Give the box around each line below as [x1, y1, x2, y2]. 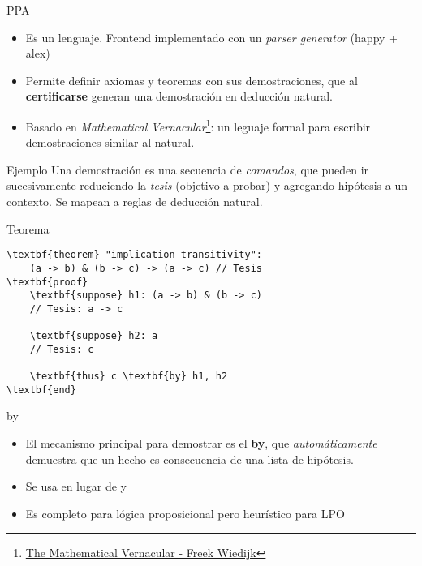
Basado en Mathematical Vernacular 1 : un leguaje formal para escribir [25, 115, 371, 135]
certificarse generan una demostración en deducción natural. [25, 88, 333, 105]
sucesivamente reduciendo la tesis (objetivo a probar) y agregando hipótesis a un [6, 177, 407, 194]
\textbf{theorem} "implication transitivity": [6, 249, 262, 261]
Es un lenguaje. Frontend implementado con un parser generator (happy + [25, 28, 398, 45]
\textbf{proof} [6, 276, 88, 288]
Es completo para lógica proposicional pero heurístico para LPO [25, 504, 345, 521]
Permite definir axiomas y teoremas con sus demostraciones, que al [25, 71, 358, 88]
